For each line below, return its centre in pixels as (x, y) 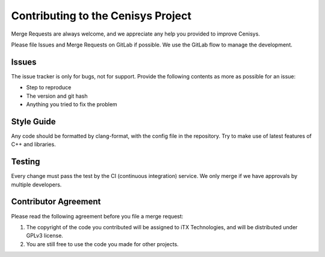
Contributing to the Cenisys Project (101, 16)
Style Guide (34, 122)
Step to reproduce (49, 87)
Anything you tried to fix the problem (72, 104)
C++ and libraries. (34, 144)
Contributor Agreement (56, 202)
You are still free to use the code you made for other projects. (102, 244)
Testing (26, 162)
